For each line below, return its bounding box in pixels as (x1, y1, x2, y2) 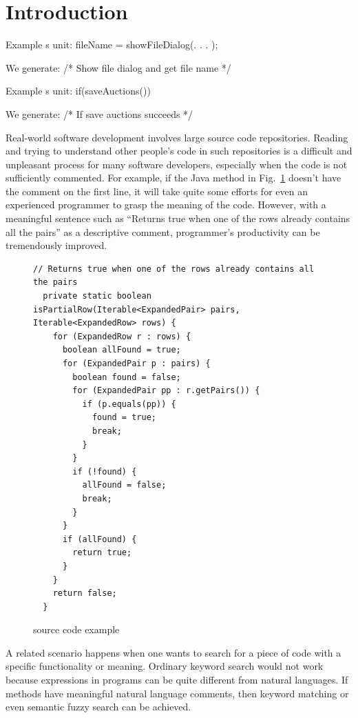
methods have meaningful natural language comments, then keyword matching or (6, 686, 349, 700)
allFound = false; (82, 480, 167, 490)
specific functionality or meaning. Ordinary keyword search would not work (6, 659, 324, 673)
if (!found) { (72, 466, 137, 477)
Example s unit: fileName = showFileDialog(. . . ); (6, 37, 218, 52)
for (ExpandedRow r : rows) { (52, 331, 191, 341)
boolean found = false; (72, 372, 181, 382)
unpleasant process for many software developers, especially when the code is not (6, 157, 348, 171)
